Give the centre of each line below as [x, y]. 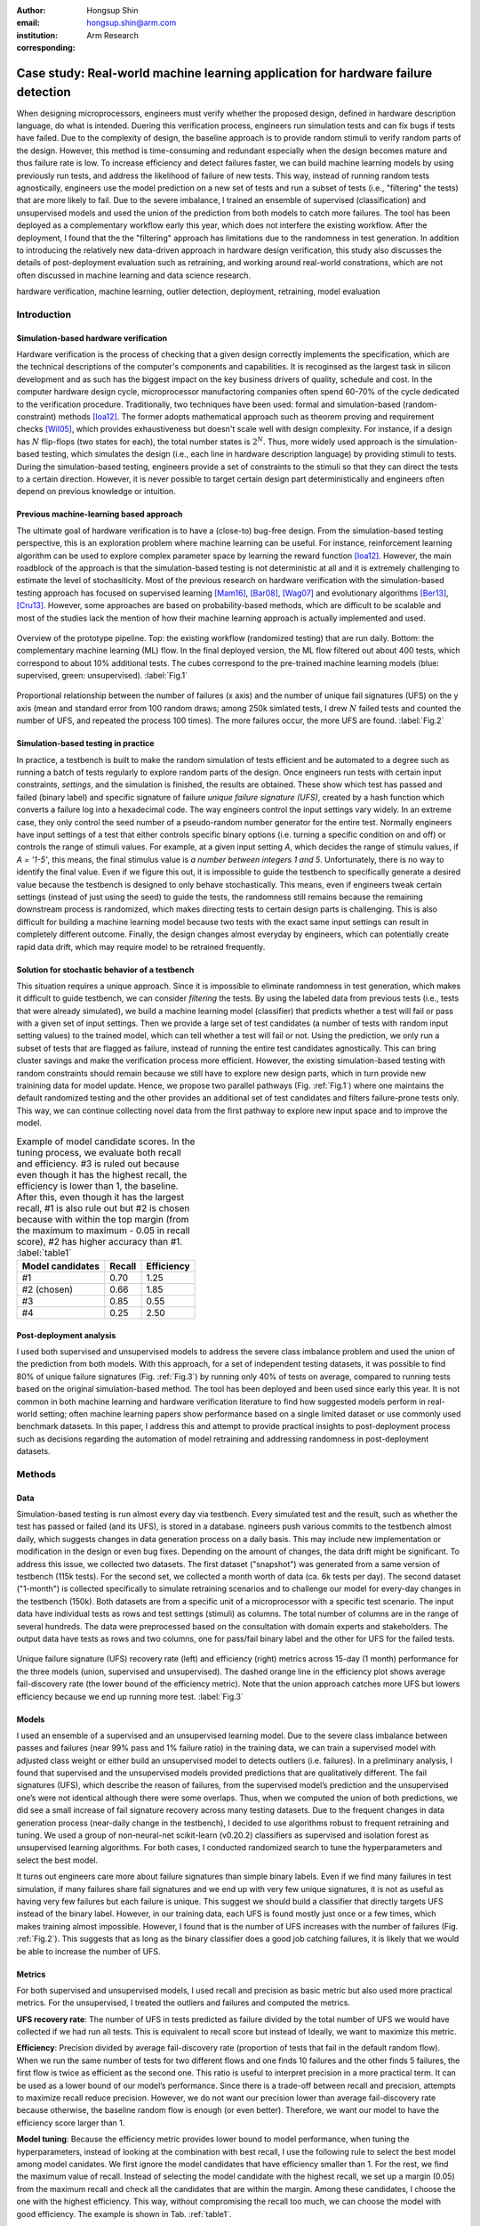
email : [28, 23]
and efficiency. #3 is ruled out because [98, 1164]
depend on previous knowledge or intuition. [96, 492]
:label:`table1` [44, 1253]
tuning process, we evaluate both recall [99, 1152]
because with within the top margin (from [103, 1219]
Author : [31, 10]
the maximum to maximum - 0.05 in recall [103, 1231]
